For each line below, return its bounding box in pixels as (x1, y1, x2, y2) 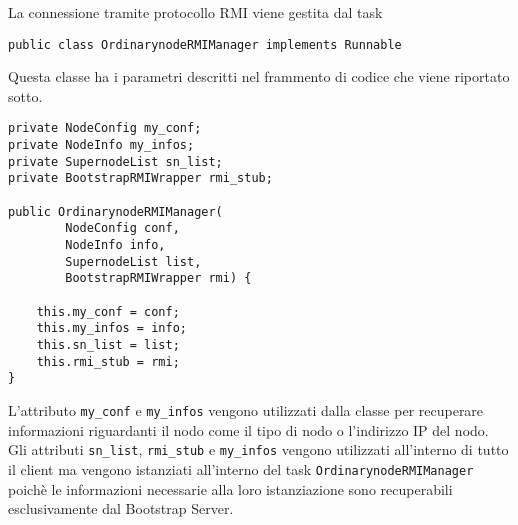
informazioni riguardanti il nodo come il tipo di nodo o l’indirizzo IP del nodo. (8, 419, 489, 440)
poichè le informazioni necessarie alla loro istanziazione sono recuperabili (8, 478, 453, 499)
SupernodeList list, (65, 254, 202, 269)
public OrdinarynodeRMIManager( (8, 204, 223, 219)
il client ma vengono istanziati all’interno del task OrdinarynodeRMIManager (8, 458, 474, 479)
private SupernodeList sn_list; (8, 154, 223, 169)
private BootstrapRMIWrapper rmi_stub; (8, 171, 273, 186)
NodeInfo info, (65, 238, 166, 253)
